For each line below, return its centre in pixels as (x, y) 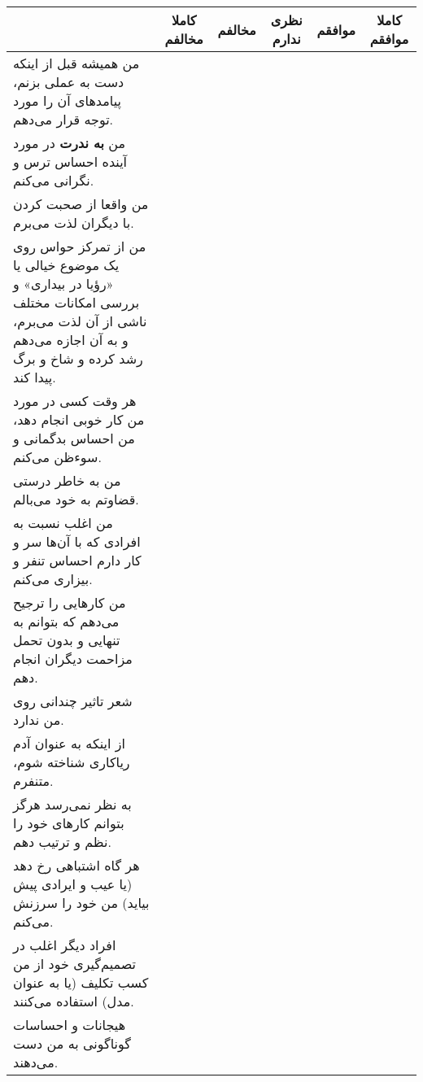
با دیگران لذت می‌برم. (74, 223)
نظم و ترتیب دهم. (62, 842)
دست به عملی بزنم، (69, 82)
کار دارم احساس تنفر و (77, 560)
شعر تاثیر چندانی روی (73, 701)
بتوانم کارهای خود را (69, 823)
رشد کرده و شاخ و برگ (78, 358)
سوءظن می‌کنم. (57, 457)
